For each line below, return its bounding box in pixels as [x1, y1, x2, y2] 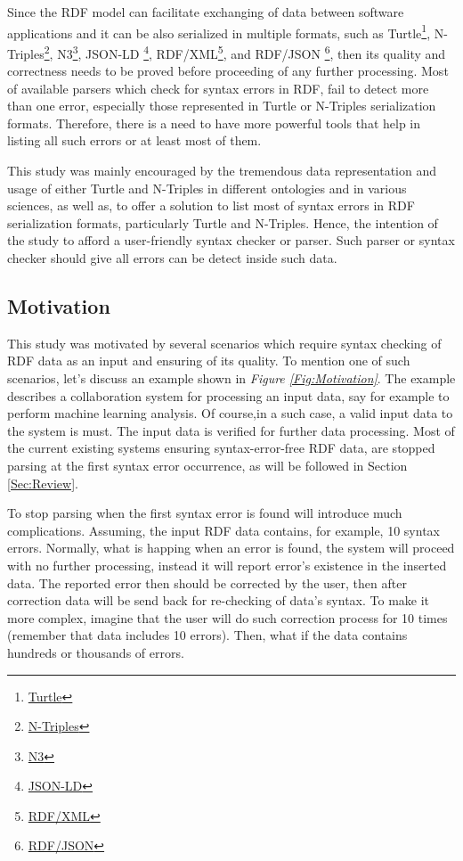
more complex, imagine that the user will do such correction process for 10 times [7, 608, 448, 627]
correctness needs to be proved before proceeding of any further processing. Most [7, 61, 449, 80]
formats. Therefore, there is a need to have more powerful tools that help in [7, 113, 421, 132]
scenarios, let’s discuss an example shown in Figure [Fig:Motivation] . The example [7, 369, 456, 388]
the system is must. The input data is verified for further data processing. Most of [7, 421, 455, 439]
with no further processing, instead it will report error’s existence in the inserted [7, 555, 447, 574]
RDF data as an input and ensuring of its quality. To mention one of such [7, 351, 410, 370]
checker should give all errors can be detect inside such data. [7, 249, 337, 267]
